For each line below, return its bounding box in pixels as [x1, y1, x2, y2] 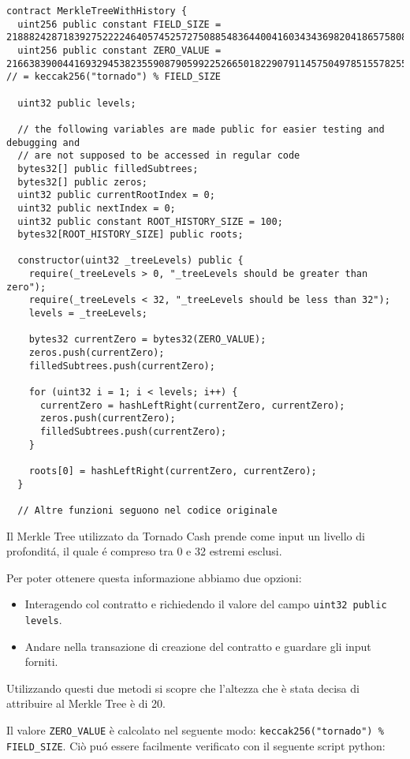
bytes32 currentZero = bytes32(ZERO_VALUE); [28, 334, 266, 346]
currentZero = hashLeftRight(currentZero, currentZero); [39, 399, 345, 411]
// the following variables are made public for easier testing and [17, 123, 385, 135]
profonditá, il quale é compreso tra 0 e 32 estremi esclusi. [6, 543, 282, 559]
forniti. [24, 653, 58, 670]
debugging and [6, 136, 80, 148]
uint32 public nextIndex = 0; [17, 202, 176, 214]
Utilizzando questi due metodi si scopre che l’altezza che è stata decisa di [6, 679, 360, 696]
